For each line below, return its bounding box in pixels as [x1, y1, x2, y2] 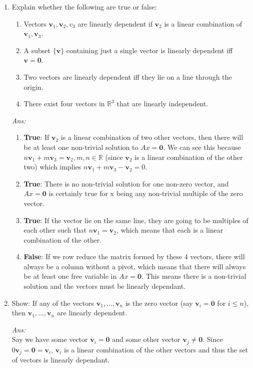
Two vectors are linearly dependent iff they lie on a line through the [23, 71, 232, 82]
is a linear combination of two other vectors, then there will [60, 132, 243, 142]
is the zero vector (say [125, 297, 193, 308]
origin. [23, 81, 43, 92]
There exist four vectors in [23, 98, 105, 109]
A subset [23, 45, 51, 55]
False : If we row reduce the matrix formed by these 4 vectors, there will [23, 251, 245, 262]
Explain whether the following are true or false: [11, 2, 157, 12]
